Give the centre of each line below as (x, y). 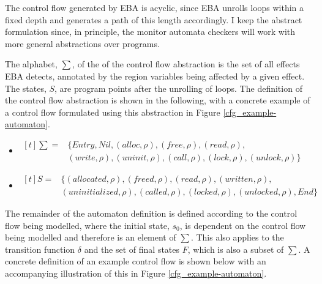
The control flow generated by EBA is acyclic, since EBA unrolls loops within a (155, 7)
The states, (26, 88)
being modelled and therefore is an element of (91, 237)
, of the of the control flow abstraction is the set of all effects (186, 64)
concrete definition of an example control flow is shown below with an (136, 261)
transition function (40, 249)
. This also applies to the (237, 237)
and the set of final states (132, 249)
